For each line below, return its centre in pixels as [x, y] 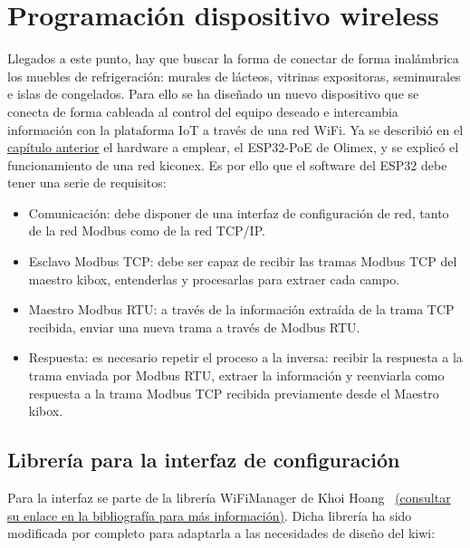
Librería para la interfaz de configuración [204, 460]
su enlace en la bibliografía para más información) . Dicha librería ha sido [210, 515]
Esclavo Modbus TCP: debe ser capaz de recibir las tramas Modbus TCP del [243, 261]
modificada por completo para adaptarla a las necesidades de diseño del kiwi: [221, 533]
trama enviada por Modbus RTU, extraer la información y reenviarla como [236, 375]
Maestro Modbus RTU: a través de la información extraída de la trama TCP [241, 309]
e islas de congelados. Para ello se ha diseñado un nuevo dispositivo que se [213, 94]
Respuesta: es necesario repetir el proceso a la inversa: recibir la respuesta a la [245, 357]
